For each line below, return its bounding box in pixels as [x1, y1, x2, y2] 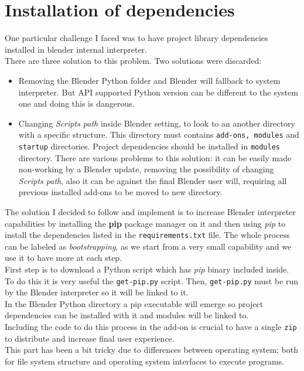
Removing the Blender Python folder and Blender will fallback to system [18, 74, 281, 86]
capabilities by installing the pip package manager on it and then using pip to [5, 217, 286, 229]
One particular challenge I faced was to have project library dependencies [5, 32, 268, 44]
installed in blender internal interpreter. [5, 43, 147, 55]
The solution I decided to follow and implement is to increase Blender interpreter [5, 205, 296, 217]
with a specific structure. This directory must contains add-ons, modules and [18, 128, 299, 141]
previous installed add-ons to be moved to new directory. [18, 186, 223, 198]
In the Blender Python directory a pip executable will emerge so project [5, 297, 264, 309]
